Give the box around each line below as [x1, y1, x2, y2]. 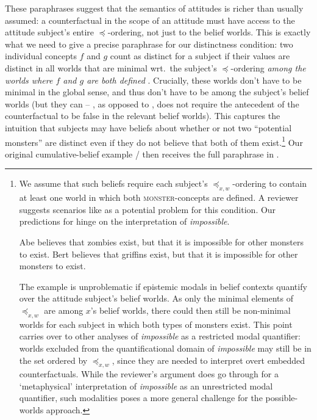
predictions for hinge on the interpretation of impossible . [19, 215, 230, 228]
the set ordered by [19, 353, 88, 366]
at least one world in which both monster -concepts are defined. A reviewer [19, 191, 299, 204]
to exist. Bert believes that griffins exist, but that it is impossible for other [19, 247, 298, 260]
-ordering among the [230, 61, 306, 74]
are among [44, 303, 84, 316]
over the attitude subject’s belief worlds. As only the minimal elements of [19, 292, 294, 305]
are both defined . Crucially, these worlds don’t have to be [87, 73, 302, 86]
